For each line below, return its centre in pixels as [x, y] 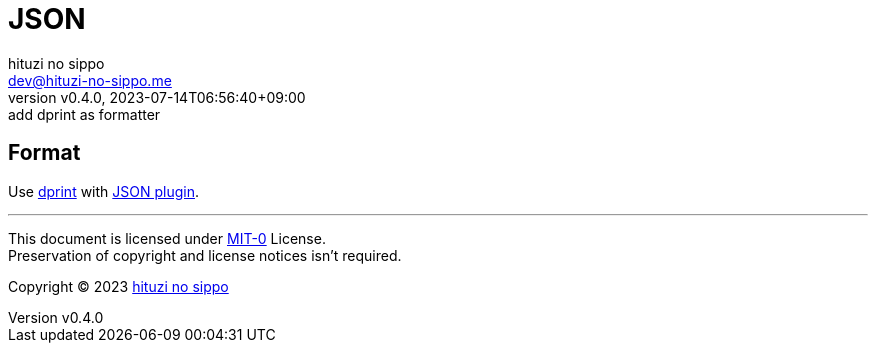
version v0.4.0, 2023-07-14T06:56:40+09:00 [157, 97]
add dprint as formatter [84, 114]
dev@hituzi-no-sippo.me [90, 80]
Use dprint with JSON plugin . [104, 191]
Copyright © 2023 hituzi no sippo [118, 286]
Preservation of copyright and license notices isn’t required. [205, 255]
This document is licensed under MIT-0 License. [167, 238]
